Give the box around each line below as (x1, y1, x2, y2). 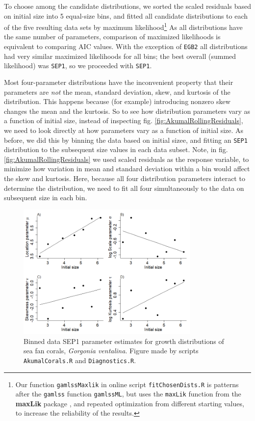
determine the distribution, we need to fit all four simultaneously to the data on (4, 183, 244, 193)
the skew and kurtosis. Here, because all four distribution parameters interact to (4, 173, 245, 183)
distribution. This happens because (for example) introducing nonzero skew (4, 96, 230, 106)
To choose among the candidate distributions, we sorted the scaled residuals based (4, 1, 251, 11)
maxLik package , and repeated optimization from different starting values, (15, 398, 244, 408)
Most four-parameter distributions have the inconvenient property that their (4, 77, 233, 87)
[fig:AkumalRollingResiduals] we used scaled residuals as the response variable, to (4, 154, 249, 164)
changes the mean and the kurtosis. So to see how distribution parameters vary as (4, 105, 250, 116)
